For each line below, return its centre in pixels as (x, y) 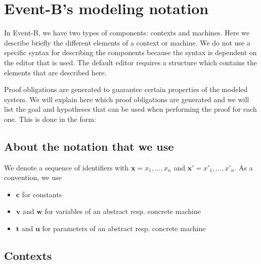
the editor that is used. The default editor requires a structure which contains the (130, 62)
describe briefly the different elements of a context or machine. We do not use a (127, 42)
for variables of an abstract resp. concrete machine (123, 211)
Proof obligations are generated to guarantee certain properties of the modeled (126, 89)
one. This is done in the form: (50, 119)
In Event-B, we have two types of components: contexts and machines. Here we (127, 33)
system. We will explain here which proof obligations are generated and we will (127, 99)
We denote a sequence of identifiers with (67, 167)
